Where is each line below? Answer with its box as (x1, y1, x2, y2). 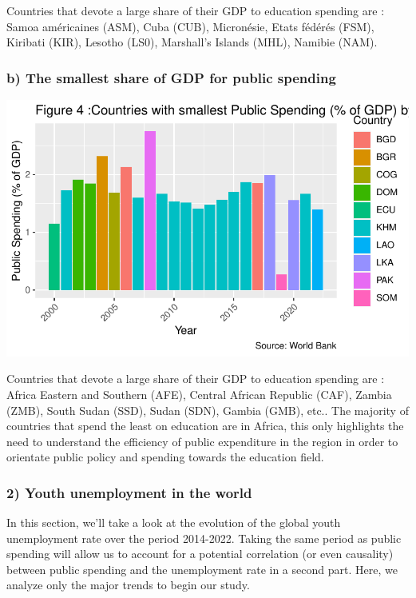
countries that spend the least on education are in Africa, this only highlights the (6, 417, 404, 434)
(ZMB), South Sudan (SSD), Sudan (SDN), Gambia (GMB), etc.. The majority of (6, 401, 409, 418)
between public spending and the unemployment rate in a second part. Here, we (6, 560, 398, 577)
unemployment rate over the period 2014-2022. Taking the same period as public (6, 529, 402, 546)
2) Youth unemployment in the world (6, 482, 252, 502)
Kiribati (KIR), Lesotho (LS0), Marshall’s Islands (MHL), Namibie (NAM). (6, 34, 378, 50)
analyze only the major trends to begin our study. (6, 576, 250, 593)
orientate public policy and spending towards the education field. (6, 448, 324, 465)
